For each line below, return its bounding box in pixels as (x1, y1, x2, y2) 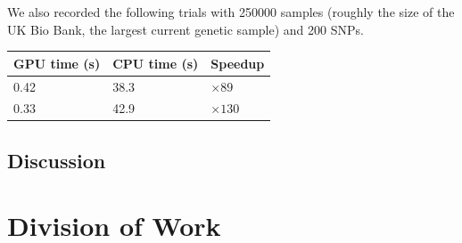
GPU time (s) (13, 53, 101, 72)
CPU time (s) (112, 53, 199, 72)
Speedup (210, 53, 265, 72)
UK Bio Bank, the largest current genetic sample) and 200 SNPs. (7, 20, 364, 38)
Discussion (7, 146, 106, 174)
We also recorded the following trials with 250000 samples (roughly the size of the (7, 3, 455, 20)
